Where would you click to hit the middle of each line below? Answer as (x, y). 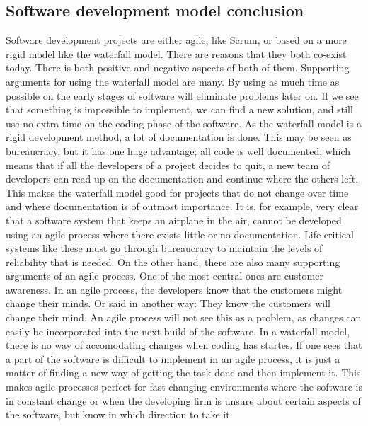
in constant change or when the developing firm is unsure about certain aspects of (183, 400)
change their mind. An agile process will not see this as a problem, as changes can (184, 317)
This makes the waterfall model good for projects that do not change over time (177, 192)
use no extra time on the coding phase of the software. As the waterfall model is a (184, 123)
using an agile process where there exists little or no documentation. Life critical (180, 234)
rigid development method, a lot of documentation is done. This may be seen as (179, 137)
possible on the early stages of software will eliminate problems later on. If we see (182, 95)
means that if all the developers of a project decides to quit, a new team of (168, 165)
